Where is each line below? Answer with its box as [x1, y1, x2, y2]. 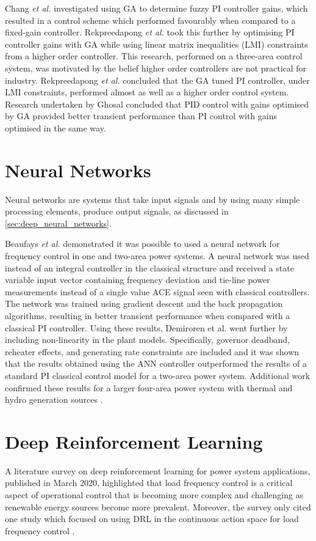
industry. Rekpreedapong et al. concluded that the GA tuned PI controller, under [5, 73, 310, 86]
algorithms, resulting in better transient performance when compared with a [5, 309, 290, 322]
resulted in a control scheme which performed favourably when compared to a [5, 13, 296, 26]
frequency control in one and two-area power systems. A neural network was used [5, 249, 309, 262]
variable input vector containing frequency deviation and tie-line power [5, 273, 270, 286]
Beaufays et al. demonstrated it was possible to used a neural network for [5, 237, 280, 250]
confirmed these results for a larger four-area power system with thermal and [5, 381, 293, 394]
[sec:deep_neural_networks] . [5, 216, 112, 229]
